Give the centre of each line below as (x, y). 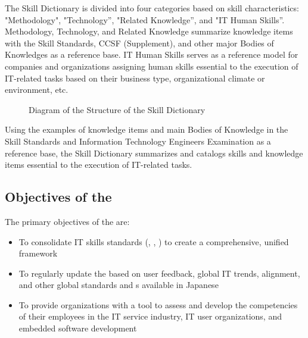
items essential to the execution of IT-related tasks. (99, 165)
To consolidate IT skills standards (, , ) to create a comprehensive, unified (154, 241)
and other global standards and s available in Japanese (119, 285)
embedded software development (78, 328)
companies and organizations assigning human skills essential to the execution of (152, 66)
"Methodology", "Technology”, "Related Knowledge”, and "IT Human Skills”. (145, 19)
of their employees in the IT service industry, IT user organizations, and (150, 316)
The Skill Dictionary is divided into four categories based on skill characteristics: (152, 8)
